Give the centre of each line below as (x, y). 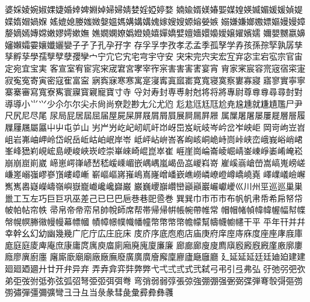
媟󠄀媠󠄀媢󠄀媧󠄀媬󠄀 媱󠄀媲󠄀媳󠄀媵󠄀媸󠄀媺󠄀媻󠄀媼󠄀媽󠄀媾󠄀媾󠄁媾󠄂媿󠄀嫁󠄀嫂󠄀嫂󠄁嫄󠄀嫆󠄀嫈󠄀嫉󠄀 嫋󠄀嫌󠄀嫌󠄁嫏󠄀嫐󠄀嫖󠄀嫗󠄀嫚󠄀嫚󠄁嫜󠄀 (155, 21)
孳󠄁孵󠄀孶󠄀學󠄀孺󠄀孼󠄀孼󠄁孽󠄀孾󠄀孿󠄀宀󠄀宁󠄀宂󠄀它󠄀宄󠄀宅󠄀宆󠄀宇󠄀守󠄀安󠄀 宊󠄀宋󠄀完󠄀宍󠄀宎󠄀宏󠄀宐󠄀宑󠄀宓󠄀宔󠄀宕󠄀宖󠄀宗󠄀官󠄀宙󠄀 (154, 56)
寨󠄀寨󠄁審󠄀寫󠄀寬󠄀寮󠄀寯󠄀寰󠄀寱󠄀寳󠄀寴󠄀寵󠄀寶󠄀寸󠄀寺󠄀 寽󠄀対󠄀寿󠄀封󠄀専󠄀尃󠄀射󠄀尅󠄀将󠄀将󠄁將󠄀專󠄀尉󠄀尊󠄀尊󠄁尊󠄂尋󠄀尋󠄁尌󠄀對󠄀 (154, 92)
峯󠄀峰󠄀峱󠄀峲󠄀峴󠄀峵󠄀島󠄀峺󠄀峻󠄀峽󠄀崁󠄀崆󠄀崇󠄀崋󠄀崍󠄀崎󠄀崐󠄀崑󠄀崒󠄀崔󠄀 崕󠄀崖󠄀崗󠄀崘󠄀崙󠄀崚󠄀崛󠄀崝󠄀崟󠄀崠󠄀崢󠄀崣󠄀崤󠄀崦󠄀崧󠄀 (154, 151)
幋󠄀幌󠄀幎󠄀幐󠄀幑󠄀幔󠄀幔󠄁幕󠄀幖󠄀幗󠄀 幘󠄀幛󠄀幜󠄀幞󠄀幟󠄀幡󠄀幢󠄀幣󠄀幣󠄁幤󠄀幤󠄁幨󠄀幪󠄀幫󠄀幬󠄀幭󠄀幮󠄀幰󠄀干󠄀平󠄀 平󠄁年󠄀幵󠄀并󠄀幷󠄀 (155, 221)
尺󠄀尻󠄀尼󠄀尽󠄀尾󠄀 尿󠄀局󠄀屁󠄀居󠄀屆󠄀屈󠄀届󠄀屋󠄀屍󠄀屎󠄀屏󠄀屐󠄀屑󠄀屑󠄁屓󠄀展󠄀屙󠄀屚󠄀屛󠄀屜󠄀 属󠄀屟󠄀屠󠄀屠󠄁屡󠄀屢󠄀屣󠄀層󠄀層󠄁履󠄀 (155, 115)
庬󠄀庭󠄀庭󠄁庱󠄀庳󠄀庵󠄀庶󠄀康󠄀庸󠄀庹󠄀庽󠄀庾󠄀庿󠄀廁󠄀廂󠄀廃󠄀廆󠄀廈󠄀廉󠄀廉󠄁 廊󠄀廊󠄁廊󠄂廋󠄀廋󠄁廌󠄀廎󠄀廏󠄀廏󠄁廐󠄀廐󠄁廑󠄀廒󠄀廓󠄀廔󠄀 (154, 245)
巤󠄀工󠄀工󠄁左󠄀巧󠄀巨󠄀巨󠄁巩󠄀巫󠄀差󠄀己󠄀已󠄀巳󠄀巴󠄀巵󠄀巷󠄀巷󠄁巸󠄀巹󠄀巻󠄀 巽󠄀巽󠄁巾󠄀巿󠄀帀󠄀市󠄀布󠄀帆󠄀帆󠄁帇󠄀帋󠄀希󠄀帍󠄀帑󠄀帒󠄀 (154, 198)
